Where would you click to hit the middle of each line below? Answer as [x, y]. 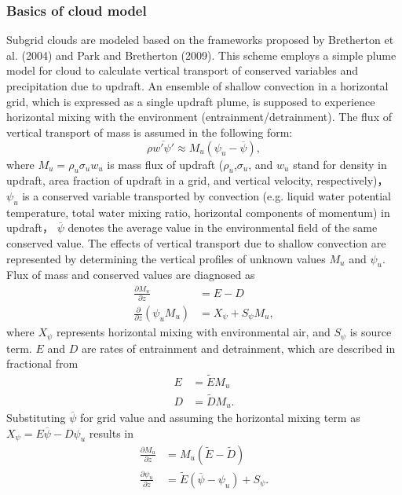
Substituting [36, 418]
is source [371, 332]
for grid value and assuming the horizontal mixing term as [220, 418]
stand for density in [340, 164]
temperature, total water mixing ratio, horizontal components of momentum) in [198, 212]
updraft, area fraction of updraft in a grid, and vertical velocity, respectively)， [197, 180]
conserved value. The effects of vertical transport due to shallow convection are [196, 242]
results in [111, 433]
